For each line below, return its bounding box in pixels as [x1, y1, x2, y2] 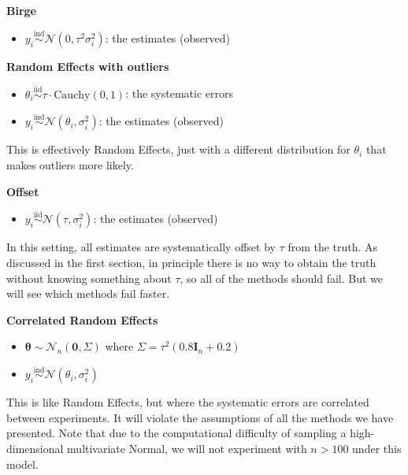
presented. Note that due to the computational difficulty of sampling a [6, 425, 347, 441]
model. [6, 455, 39, 472]
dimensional [6, 440, 64, 456]
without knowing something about [6, 269, 172, 286]
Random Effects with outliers [6, 58, 169, 74]
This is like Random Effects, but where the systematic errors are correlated [6, 394, 369, 410]
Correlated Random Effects [6, 311, 158, 328]
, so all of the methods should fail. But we [180, 269, 383, 286]
